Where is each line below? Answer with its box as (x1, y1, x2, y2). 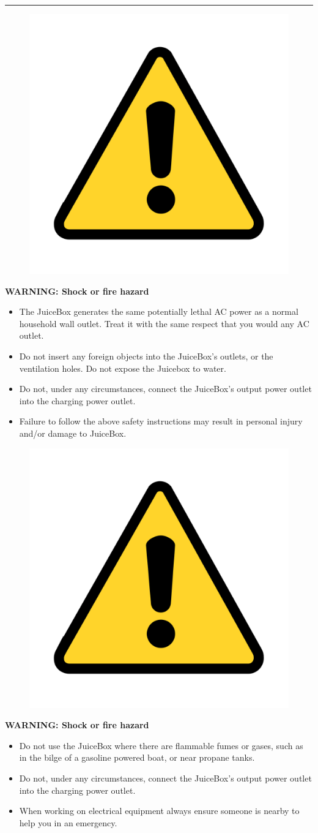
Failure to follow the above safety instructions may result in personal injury (19, 415, 303, 428)
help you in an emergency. (19, 816, 117, 829)
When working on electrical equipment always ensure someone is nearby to (19, 804, 300, 817)
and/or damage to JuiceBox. (19, 426, 127, 439)
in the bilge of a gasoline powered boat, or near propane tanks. (19, 751, 255, 764)
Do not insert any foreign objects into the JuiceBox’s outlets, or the (19, 349, 273, 362)
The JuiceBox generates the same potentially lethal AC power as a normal (19, 305, 298, 318)
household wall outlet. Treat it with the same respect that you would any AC (19, 317, 309, 330)
